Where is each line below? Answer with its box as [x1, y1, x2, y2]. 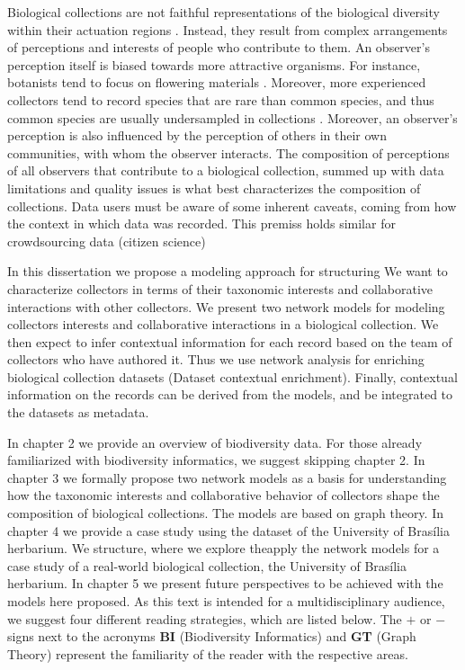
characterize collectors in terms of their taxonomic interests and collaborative [7, 279, 434, 298]
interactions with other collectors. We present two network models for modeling [7, 297, 445, 316]
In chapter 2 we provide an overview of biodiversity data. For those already [7, 433, 423, 451]
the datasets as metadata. [7, 403, 149, 422]
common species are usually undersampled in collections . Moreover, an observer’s [7, 108, 458, 127]
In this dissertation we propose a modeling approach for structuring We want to [7, 262, 448, 281]
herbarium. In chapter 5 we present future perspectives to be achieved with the [7, 574, 443, 593]
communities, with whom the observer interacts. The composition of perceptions [7, 143, 450, 162]
